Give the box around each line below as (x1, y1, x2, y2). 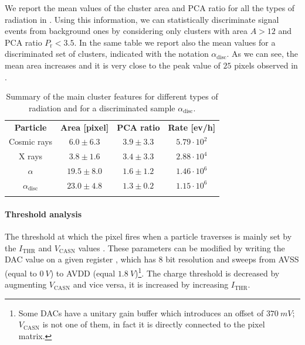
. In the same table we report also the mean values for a (74, 36, 276, 48)
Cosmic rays (9, 135, 53, 148)
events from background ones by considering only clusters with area (5, 25, 248, 37)
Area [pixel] (60, 121, 109, 133)
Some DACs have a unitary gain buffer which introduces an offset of (18, 306, 264, 319)
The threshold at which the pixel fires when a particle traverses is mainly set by (5, 230, 292, 242)
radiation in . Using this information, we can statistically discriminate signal (5, 13, 279, 25)
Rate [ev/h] (168, 121, 216, 133)
